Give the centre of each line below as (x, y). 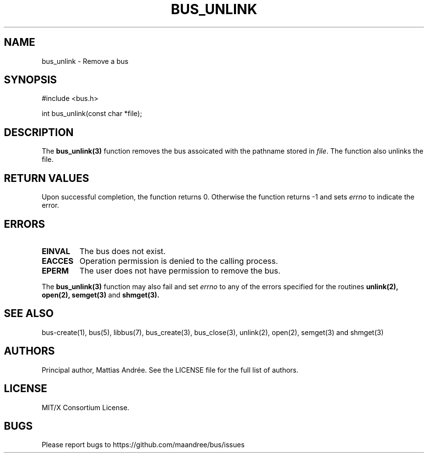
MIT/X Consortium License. (86, 407)
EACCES (58, 261)
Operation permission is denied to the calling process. (179, 261)
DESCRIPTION (39, 132)
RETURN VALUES (47, 178)
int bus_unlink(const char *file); (92, 114)
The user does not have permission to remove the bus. (180, 270)
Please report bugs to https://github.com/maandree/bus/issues (143, 445)
